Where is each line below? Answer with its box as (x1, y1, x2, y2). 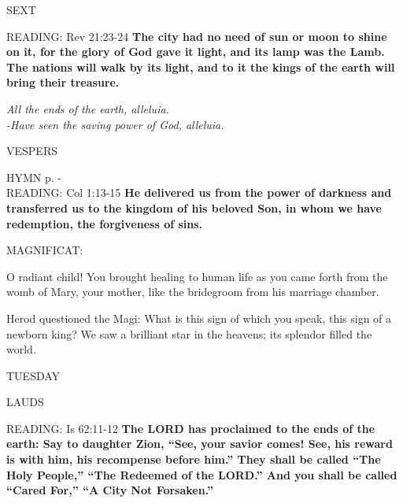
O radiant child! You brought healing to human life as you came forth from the (6, 268, 388, 284)
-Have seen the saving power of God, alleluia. (6, 116, 224, 132)
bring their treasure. (6, 74, 120, 91)
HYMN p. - (6, 168, 61, 185)
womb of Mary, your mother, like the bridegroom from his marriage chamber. (6, 283, 379, 300)
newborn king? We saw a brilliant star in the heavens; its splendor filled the (6, 325, 372, 342)
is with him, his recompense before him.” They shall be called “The (6, 451, 381, 468)
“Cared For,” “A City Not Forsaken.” (6, 482, 213, 498)
